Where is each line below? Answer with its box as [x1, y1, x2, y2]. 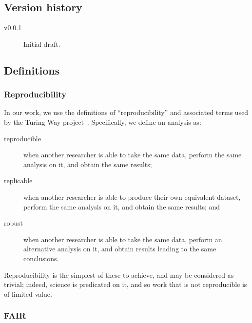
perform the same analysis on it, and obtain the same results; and [23, 201, 220, 211]
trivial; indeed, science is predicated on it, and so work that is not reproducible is [4, 279, 247, 289]
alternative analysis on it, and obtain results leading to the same [23, 244, 216, 254]
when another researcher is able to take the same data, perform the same [23, 150, 242, 160]
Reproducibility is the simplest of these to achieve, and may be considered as [4, 269, 234, 280]
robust [4, 218, 23, 228]
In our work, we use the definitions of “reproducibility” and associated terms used [4, 107, 249, 117]
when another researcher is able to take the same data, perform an [23, 234, 222, 244]
